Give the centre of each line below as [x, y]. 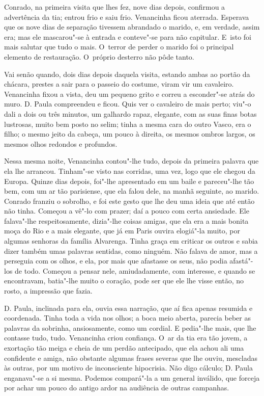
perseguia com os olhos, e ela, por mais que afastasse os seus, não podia [116, 261]
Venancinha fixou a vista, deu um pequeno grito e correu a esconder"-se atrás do [129, 94]
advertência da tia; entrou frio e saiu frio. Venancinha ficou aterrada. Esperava [127, 17]
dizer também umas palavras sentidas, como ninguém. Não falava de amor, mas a [131, 250]
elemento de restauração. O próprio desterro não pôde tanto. [99, 56]
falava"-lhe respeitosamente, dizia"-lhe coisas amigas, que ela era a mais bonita [126, 220]
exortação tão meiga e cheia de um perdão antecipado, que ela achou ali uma [124, 348]
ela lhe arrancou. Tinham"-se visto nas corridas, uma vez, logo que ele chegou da [130, 170]
